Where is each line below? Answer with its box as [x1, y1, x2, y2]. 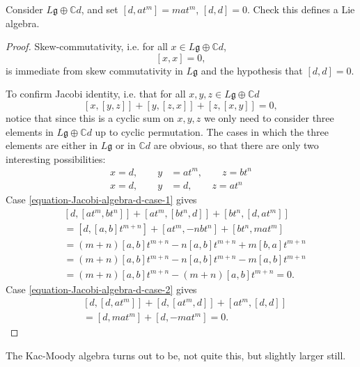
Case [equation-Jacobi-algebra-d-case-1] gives [6, 192, 197, 207]
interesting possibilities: [6, 151, 106, 166]
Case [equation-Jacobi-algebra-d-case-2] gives [6, 281, 197, 296]
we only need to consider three [203, 110, 334, 125]
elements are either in [6, 138, 97, 153]
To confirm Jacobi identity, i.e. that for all [6, 86, 186, 101]
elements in [6, 124, 54, 139]
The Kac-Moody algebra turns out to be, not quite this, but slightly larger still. [6, 348, 346, 362]
